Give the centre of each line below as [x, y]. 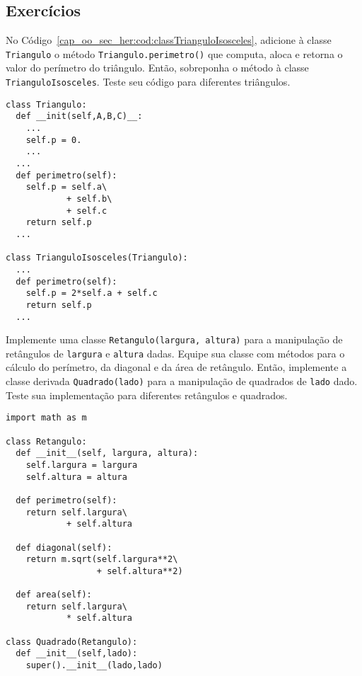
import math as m [46, 418]
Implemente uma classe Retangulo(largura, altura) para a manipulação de [174, 339]
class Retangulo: [46, 441]
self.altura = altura [76, 477]
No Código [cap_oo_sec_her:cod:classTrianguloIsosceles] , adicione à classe [169, 40]
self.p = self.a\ [66, 187]
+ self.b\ [89, 199]
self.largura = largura [82, 465]
